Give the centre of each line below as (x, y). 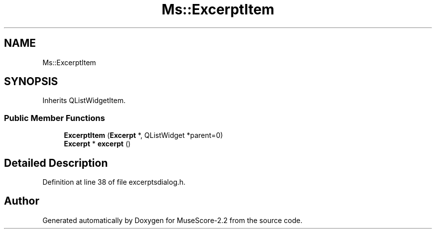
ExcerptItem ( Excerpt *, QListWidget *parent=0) (143, 135)
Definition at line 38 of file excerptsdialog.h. (114, 182)
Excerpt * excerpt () (97, 144)
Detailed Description (56, 163)
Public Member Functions (54, 118)
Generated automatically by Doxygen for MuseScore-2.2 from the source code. (172, 220)
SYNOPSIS (31, 82)
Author (22, 201)
